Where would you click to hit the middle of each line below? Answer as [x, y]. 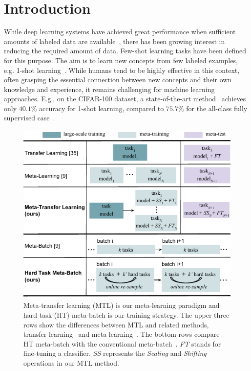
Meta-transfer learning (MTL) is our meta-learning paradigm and [122, 305]
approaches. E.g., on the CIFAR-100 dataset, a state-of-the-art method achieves [125, 99]
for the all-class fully [217, 108]
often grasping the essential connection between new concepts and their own [118, 80]
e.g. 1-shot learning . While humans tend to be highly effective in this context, [122, 70]
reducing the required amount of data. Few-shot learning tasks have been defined [125, 51]
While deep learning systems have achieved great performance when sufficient [120, 32]
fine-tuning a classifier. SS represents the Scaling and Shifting [115, 353]
